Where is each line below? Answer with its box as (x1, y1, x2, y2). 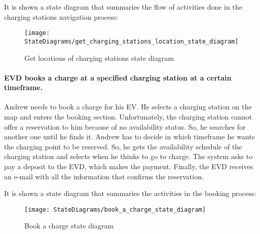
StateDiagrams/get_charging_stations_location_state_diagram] (24, 37, 239, 45)
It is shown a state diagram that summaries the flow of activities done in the (4, 2, 242, 12)
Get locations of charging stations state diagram (24, 52, 174, 63)
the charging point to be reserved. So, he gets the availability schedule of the (4, 141, 242, 151)
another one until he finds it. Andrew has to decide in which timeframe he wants (4, 131, 255, 142)
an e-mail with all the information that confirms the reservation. (4, 171, 204, 181)
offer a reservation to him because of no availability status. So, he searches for (4, 121, 246, 132)
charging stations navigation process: (4, 11, 119, 22)
